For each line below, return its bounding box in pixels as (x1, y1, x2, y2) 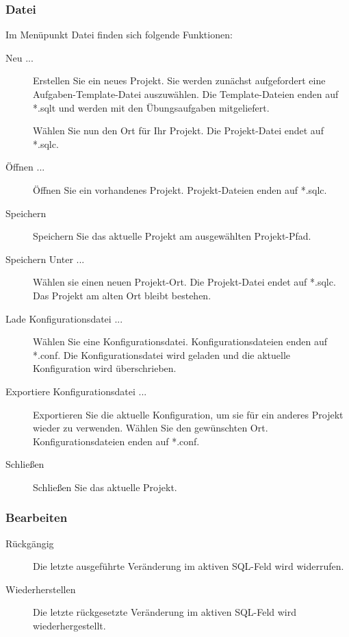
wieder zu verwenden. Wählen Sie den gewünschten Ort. (33, 421, 268, 435)
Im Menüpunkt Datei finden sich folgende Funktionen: (5, 27, 233, 42)
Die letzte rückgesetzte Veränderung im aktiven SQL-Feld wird (33, 605, 297, 619)
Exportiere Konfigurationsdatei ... (5, 384, 147, 398)
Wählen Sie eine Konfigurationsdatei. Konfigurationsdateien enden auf (33, 334, 328, 349)
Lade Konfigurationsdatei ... (5, 311, 123, 325)
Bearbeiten (5, 509, 68, 526)
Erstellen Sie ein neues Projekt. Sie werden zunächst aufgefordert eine (33, 73, 326, 88)
